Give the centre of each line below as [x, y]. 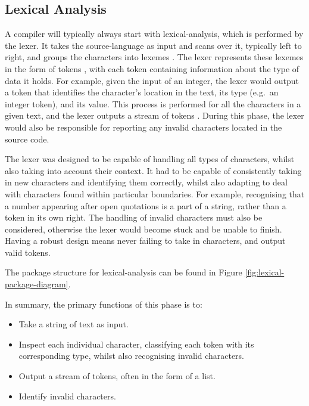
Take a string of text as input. [74, 324]
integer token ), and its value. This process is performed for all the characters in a [153, 103]
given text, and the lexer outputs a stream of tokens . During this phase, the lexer [154, 115]
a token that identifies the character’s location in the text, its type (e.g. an [142, 92]
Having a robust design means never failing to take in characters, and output [145, 241]
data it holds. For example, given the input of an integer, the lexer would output [152, 80]
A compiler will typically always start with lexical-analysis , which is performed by [154, 34]
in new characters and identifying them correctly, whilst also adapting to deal [146, 182]
